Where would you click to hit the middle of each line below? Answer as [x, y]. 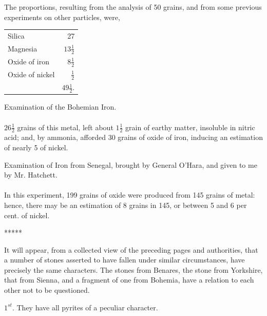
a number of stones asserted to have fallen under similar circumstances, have [125, 260]
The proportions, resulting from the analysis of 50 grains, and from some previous [133, 7]
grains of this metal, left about [65, 127]
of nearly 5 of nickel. [36, 147]
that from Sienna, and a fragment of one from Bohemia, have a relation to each [129, 280]
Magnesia [23, 48]
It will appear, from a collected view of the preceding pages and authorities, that [131, 249]
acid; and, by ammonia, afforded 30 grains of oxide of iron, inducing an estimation [133, 137]
